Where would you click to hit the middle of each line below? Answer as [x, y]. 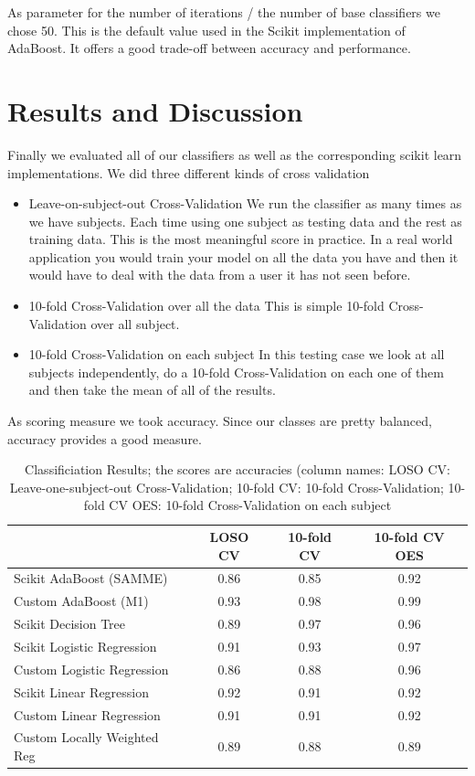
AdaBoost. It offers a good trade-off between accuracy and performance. [209, 48]
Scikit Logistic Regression [85, 646]
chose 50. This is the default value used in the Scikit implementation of [206, 30]
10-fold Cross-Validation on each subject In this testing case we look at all [237, 354]
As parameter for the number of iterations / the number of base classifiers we [224, 12]
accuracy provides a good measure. [105, 438]
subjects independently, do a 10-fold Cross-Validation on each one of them [236, 372]
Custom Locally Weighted [86, 737]
